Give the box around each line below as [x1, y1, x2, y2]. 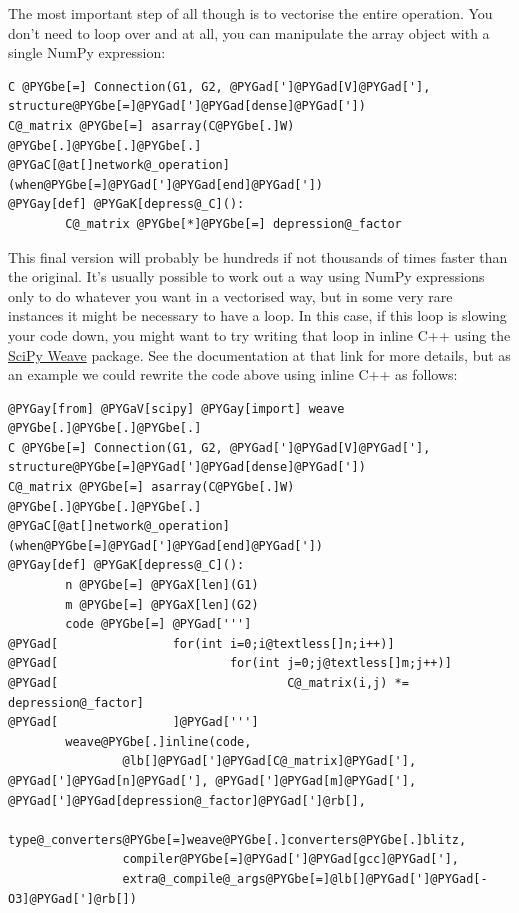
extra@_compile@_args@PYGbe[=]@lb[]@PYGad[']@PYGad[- [122, 871, 488, 886]
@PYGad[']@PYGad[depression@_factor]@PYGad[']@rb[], [8, 793, 366, 808]
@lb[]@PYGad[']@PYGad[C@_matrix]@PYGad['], [122, 754, 417, 769]
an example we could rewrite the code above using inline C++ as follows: [8, 364, 458, 385]
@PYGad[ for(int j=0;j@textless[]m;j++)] [8, 656, 452, 671]
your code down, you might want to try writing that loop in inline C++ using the [8, 324, 511, 345]
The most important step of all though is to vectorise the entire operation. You [8, 3, 493, 23]
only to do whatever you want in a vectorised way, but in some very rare [8, 285, 453, 306]
